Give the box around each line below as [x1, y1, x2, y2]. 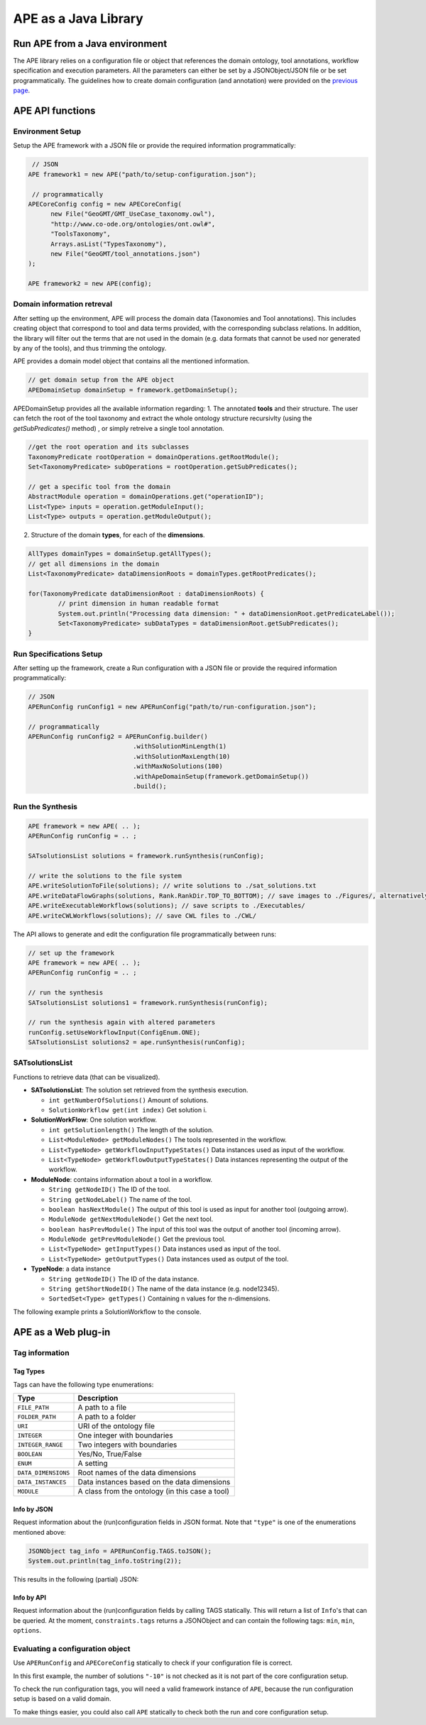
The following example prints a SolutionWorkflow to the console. [13, 1307, 202, 1316]
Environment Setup [13, 126, 82, 136]
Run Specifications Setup [13, 649, 103, 659]
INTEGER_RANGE [17, 1441, 63, 1448]
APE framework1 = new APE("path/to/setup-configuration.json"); [28, 170, 257, 178]
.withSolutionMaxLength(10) [132, 752, 231, 760]
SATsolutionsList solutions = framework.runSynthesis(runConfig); [28, 852, 264, 860]
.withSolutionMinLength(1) [132, 743, 227, 750]
